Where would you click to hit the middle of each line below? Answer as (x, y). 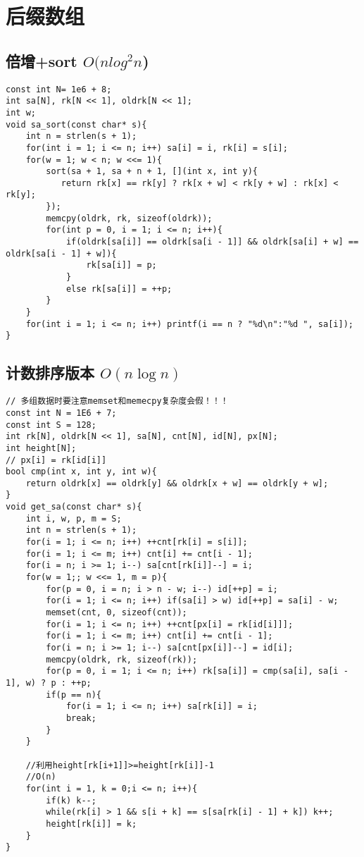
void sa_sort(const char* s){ (76, 124)
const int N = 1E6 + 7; (61, 413)
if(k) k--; (71, 800)
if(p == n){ (74, 695)
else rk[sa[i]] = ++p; (119, 289)
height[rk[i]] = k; (92, 824)
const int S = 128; (51, 425)
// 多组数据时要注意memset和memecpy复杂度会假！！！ (117, 401)
